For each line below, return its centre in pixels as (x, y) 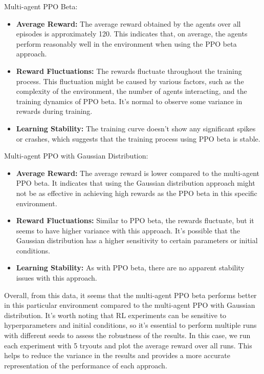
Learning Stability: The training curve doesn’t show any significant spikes (136, 128)
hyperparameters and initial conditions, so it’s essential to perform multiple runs (130, 325)
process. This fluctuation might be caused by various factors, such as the (130, 81)
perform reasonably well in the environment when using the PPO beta (126, 43)
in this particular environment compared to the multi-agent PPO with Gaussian (130, 305)
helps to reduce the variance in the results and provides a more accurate (117, 355)
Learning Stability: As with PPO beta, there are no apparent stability (130, 268)
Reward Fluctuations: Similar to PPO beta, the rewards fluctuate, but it (135, 220)
